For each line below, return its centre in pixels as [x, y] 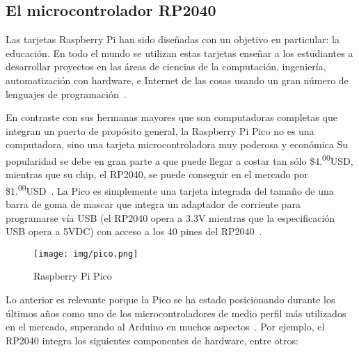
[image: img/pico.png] [86, 254]
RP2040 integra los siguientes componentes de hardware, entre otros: [152, 340]
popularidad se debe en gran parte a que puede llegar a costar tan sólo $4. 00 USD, [179, 159]
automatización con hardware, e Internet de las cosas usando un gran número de [177, 80]
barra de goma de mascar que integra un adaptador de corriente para [153, 204]
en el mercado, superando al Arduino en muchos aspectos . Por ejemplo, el [165, 327]
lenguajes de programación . [66, 94]
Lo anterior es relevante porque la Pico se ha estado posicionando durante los [170, 299]
